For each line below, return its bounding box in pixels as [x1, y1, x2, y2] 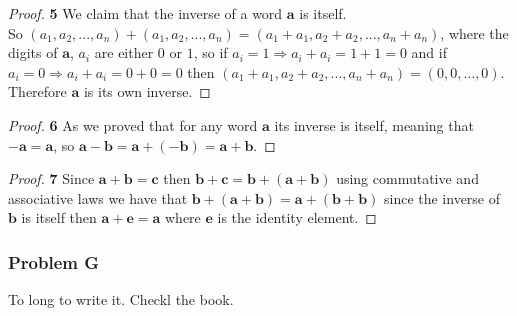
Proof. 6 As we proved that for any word [8, 114, 258, 135]
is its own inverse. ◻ [83, 81, 211, 102]
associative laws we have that [8, 187, 188, 208]
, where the [440, 22, 509, 43]
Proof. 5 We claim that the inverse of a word [8, 3, 283, 23]
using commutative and [336, 168, 479, 189]
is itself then [21, 207, 97, 228]
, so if [193, 42, 228, 63]
